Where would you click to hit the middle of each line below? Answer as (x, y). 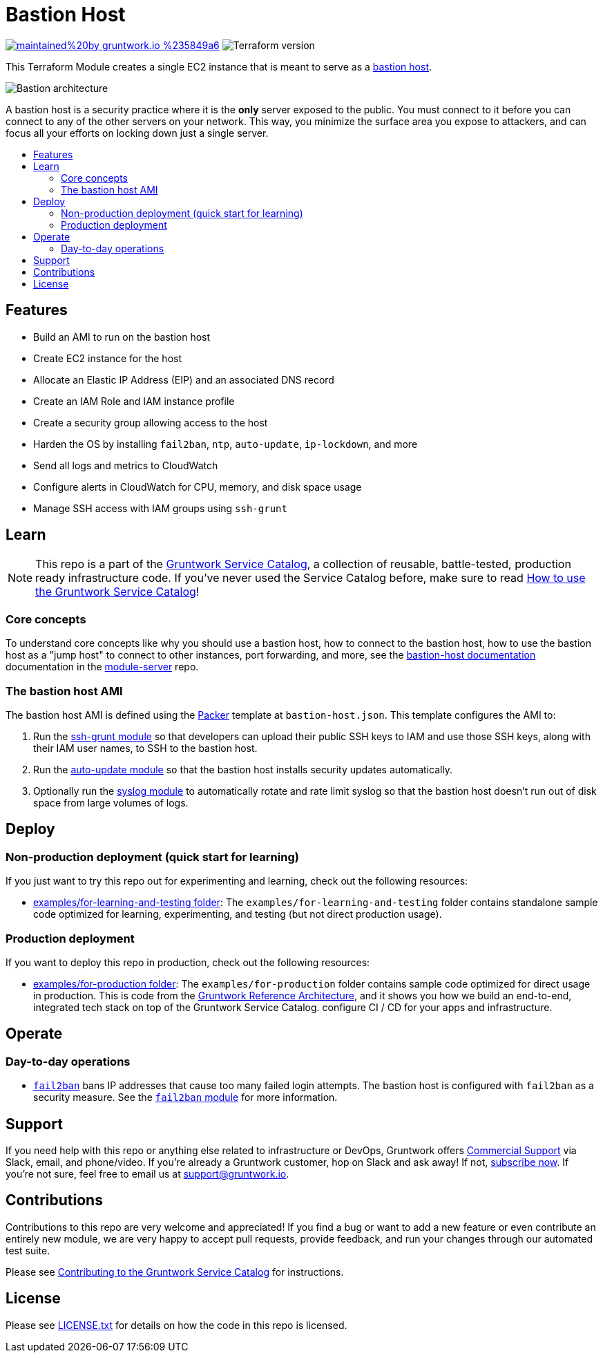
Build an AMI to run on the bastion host (122, 337)
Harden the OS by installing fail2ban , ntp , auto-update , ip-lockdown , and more (226, 444)
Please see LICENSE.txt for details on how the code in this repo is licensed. (176, 1325)
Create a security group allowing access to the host (151, 422)
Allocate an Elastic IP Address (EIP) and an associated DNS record (184, 379)
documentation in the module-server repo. (102, 667)
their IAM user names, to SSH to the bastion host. (145, 748)
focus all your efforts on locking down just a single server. (137, 133)
